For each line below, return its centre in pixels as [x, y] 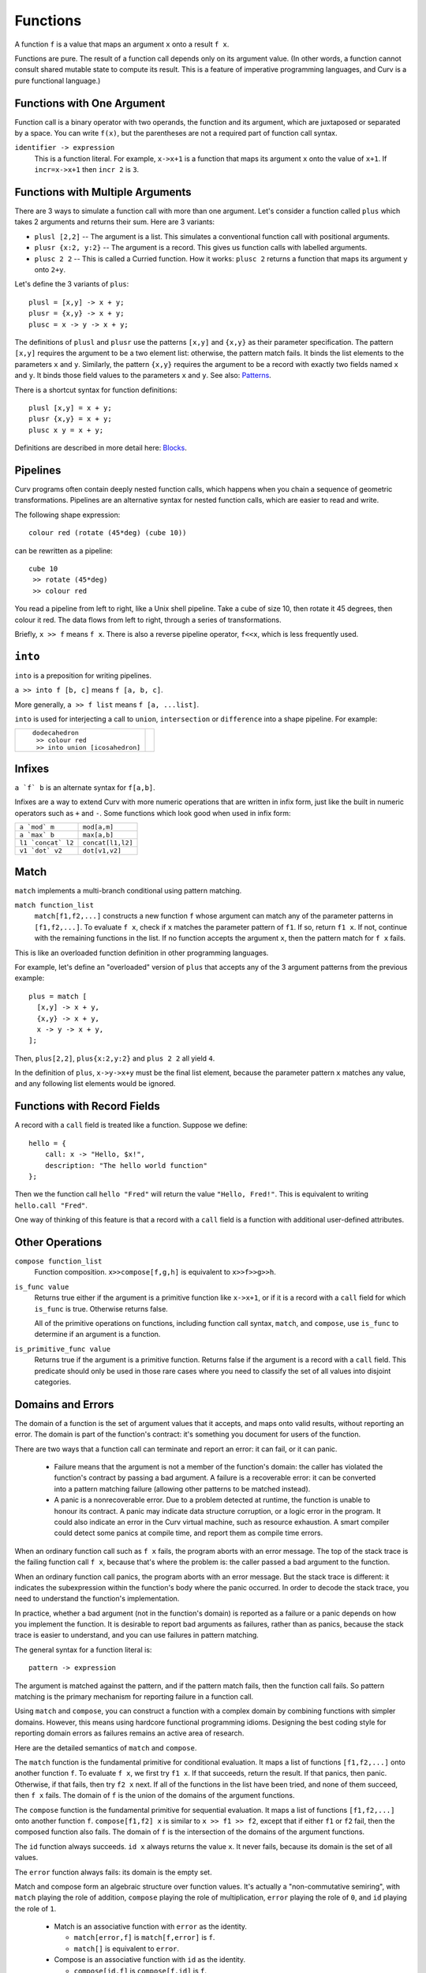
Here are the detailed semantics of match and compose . [106, 1747]
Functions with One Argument [90, 103]
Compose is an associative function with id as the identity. [150, 1960]
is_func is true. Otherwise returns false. [101, 1308]
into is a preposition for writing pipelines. [83, 676]
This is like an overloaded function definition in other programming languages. [142, 953]
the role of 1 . [35, 1908]
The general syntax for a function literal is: [83, 1649]
